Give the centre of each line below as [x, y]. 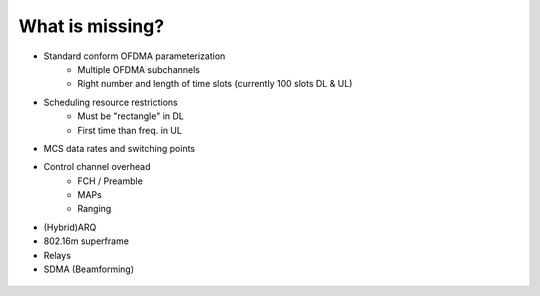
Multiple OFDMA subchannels [138, 69]
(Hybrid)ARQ [70, 227]
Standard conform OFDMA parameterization [134, 56]
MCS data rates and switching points [119, 148]
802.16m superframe [86, 241]
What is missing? [91, 26]
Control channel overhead [97, 167]
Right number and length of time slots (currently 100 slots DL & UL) [215, 84]
